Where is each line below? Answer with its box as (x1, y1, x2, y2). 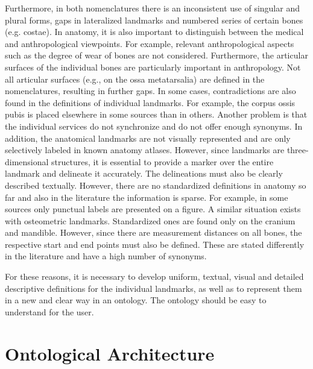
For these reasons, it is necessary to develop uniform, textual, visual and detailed (5, 270, 304, 283)
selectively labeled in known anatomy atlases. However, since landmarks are (5, 143, 285, 156)
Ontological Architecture (5, 341, 215, 365)
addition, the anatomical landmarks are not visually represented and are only (5, 131, 291, 144)
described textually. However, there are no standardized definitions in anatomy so (5, 178, 306, 191)
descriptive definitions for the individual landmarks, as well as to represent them (5, 282, 302, 294)
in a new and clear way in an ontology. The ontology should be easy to (5, 294, 267, 306)
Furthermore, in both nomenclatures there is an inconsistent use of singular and (5, 2, 300, 14)
